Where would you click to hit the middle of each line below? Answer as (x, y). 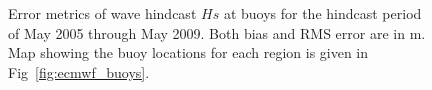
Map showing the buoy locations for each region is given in (188, 52)
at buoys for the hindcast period (322, 13)
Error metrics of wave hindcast (102, 13)
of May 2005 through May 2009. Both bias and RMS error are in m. (217, 32)
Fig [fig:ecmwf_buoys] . (79, 71)
